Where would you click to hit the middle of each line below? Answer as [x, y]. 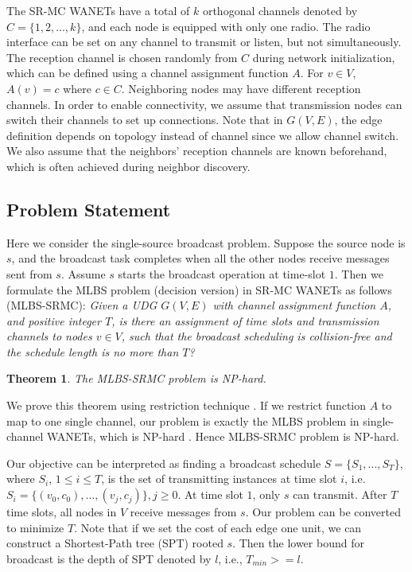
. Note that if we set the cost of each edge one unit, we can [218, 527]
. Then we [359, 273]
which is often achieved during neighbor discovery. [128, 166]
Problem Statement [89, 209]
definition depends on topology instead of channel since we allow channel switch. [203, 135]
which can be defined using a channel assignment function [148, 73]
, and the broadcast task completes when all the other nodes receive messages [200, 258]
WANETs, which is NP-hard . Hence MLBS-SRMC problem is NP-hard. [223, 436]
